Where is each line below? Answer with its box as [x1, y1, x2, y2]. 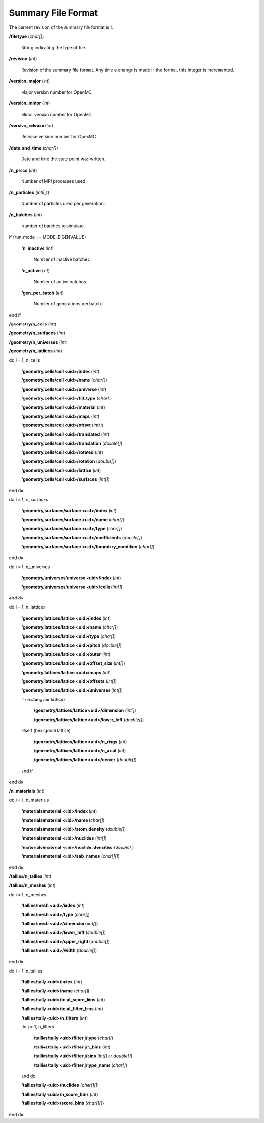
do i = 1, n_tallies [9, 968, 43, 973]
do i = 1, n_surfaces [9, 497, 48, 502]
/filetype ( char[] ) [9, 33, 44, 39]
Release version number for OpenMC [21, 134, 96, 140]
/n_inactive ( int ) [21, 245, 54, 251]
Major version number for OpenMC [21, 89, 92, 95]
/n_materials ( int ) [9, 788, 45, 794]
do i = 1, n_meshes [9, 891, 46, 897]
